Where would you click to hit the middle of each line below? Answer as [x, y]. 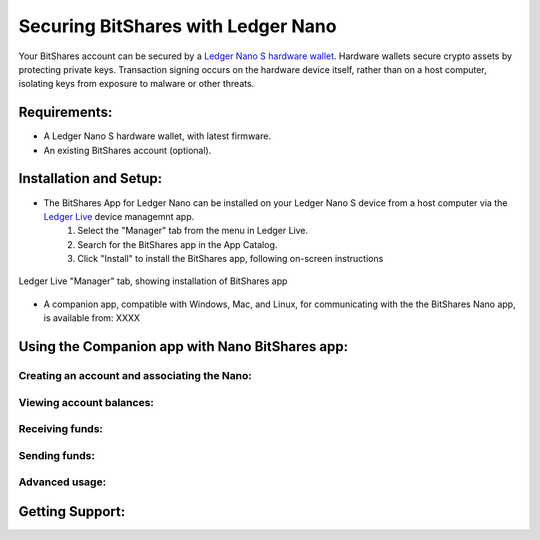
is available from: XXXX [91, 318]
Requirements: [65, 112]
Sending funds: [56, 455]
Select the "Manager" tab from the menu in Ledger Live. [193, 231]
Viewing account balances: [86, 402]
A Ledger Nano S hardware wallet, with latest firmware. [157, 136]
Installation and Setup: [90, 178]
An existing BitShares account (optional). [127, 150]
